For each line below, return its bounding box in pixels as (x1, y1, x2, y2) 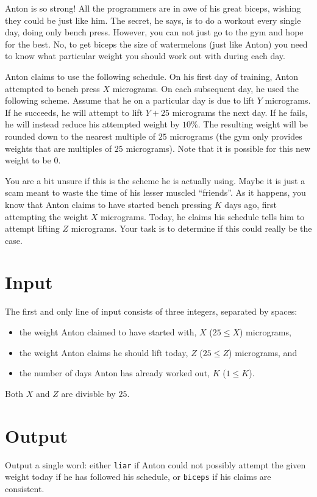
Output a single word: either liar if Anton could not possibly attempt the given (5, 458, 306, 471)
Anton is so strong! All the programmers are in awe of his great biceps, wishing (5, 2, 301, 14)
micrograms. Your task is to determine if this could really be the (71, 222, 312, 235)
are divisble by (61, 387, 116, 399)
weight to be (5, 154, 51, 166)
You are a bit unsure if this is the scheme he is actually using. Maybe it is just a (5, 174, 305, 187)
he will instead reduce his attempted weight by (5, 118, 180, 131)
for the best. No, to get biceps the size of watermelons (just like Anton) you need (5, 37, 308, 50)
